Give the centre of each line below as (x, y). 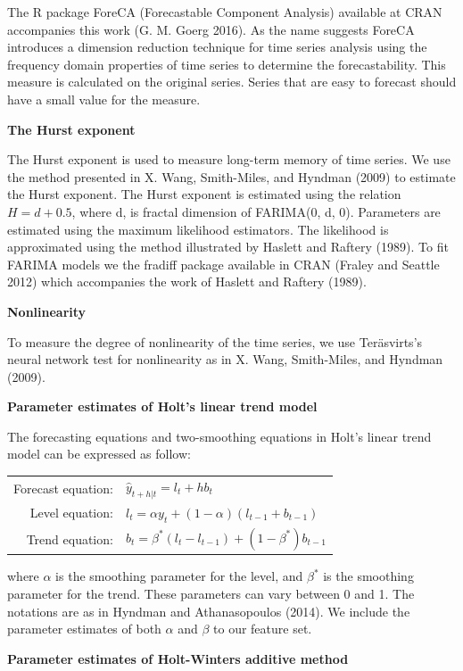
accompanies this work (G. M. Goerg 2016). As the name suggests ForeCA (211, 29)
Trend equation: (70, 538)
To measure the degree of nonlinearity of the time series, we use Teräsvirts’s (215, 341)
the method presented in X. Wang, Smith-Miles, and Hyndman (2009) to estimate (231, 176)
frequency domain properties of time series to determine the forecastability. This (227, 64)
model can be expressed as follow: (99, 454)
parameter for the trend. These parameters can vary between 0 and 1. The (211, 593)
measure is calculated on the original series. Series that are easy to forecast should (232, 82)
